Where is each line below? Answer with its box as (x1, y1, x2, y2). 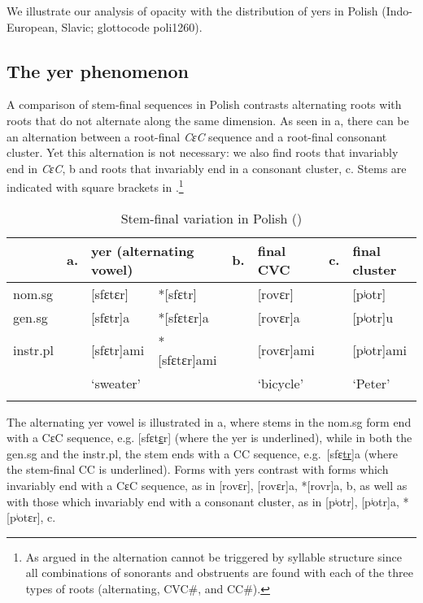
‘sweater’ (91, 373, 142, 393)
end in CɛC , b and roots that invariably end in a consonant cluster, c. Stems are (7, 159, 407, 176)
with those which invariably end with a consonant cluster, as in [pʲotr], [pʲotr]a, (7, 492, 399, 510)
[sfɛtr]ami (91, 341, 145, 360)
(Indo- (382, 2, 413, 19)
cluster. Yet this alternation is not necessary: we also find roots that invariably (7, 144, 399, 161)
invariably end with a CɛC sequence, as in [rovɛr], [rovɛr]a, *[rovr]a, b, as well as (7, 476, 408, 493)
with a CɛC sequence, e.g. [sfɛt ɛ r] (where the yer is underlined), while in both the (7, 429, 412, 446)
